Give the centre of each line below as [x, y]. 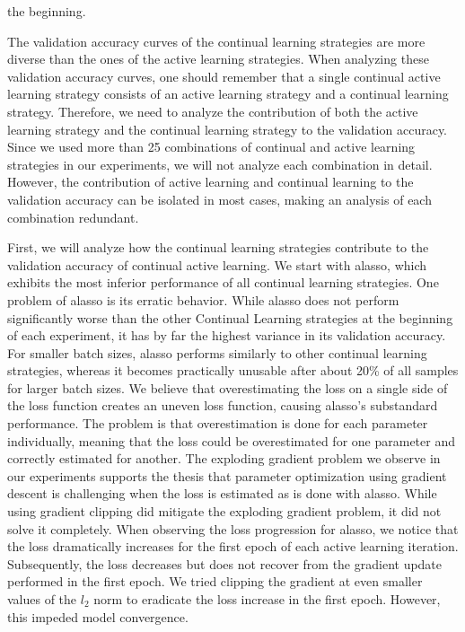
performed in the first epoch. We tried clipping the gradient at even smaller [215, 581]
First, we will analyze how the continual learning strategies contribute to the [218, 247]
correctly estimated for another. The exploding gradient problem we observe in [224, 458]
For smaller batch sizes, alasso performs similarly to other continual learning [217, 352]
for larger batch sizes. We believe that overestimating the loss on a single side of [228, 387]
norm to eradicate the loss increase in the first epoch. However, [267, 599]
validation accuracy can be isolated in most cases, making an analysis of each [219, 199]
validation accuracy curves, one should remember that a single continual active [224, 76]
